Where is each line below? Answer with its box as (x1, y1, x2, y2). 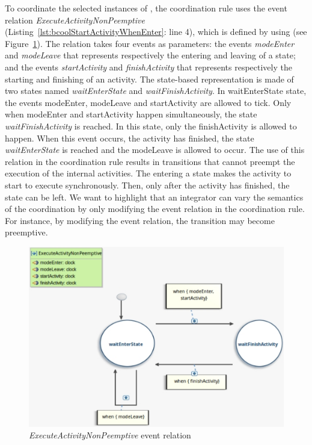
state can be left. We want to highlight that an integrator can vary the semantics (5, 190, 304, 203)
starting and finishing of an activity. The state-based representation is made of (5, 72, 294, 85)
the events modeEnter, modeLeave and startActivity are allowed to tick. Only (5, 96, 292, 108)
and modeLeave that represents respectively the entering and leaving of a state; (5, 49, 296, 61)
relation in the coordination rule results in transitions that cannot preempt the (5, 155, 295, 167)
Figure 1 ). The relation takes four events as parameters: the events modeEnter (5, 37, 295, 49)
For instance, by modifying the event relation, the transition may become (5, 214, 275, 226)
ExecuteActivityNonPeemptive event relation (29, 429, 191, 441)
